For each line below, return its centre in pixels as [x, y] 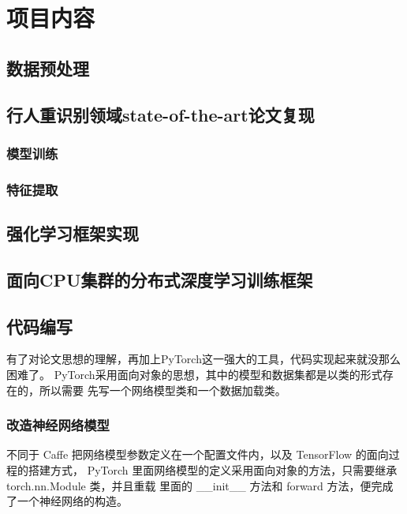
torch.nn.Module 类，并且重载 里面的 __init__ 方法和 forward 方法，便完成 [200, 485]
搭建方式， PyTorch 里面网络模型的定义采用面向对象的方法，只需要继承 [213, 469]
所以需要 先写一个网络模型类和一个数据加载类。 [162, 390]
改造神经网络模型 [58, 425]
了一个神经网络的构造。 [67, 501]
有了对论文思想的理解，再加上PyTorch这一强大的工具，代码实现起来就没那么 [203, 359]
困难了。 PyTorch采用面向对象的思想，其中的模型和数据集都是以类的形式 [194, 374]
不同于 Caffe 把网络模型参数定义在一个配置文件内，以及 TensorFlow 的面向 [198, 454]
